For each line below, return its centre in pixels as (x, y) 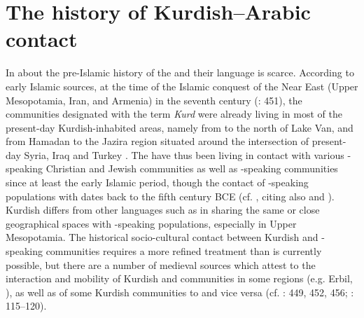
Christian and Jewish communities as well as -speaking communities (192, 168)
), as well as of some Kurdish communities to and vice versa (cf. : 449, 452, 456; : (180, 292)
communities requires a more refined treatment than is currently (184, 251)
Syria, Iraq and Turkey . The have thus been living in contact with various (184, 154)
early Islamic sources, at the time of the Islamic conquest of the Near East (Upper (182, 86)
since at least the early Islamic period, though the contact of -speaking (157, 182)
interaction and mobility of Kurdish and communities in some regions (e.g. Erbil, (179, 278)
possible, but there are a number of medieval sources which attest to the (161, 264)
